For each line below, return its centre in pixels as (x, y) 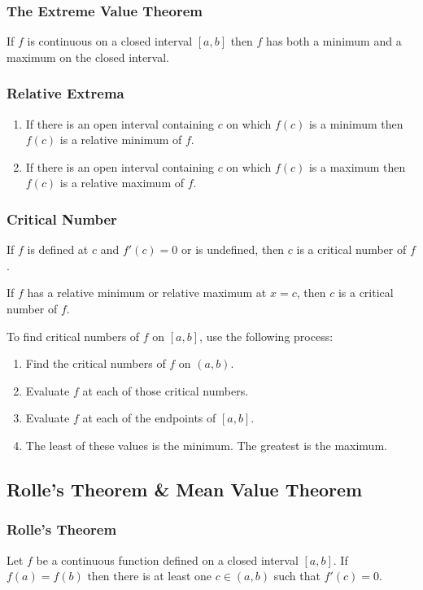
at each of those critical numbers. (166, 390)
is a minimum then (356, 123)
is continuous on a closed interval (110, 41)
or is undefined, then (233, 249)
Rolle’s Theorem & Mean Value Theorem (185, 489)
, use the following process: (266, 336)
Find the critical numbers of (96, 363)
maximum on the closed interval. (88, 57)
